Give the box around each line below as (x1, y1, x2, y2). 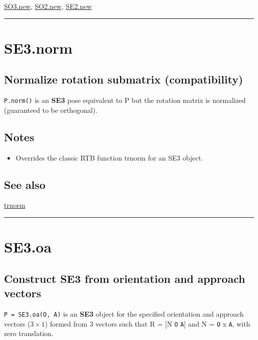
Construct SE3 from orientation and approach (4, 270, 246, 286)
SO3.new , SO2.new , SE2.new (4, 1, 92, 11)
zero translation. (4, 328, 54, 339)
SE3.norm (4, 37, 73, 58)
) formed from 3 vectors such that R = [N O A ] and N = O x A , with (45, 318, 250, 329)
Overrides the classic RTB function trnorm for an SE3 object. (15, 152, 203, 163)
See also (4, 176, 46, 192)
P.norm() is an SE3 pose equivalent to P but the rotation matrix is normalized (4, 95, 246, 105)
